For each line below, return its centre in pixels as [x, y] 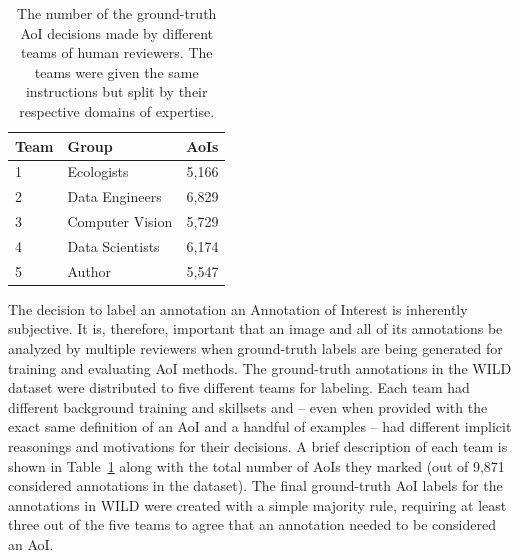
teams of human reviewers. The [116, 52]
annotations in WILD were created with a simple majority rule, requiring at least [257, 504]
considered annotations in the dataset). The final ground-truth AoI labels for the [255, 485]
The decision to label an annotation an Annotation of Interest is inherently [238, 308]
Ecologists [98, 171]
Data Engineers [114, 196]
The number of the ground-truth [117, 13]
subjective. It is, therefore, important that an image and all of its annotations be [255, 328]
